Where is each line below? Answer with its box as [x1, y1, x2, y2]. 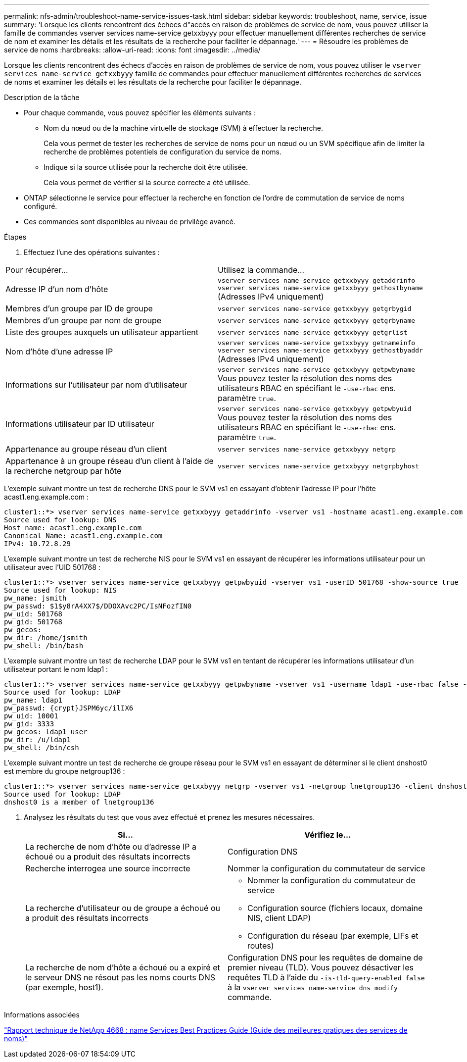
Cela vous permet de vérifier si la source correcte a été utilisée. [44, 178, 250, 187]
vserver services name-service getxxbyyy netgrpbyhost [218, 462, 419, 470]
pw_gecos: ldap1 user [4, 728, 88, 736]
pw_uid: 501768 [4, 610, 63, 618]
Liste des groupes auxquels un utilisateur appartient [5, 327, 198, 337]
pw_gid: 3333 [4, 720, 54, 728]
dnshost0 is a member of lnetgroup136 [4, 798, 154, 806]
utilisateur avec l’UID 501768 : [4, 563, 100, 571]
